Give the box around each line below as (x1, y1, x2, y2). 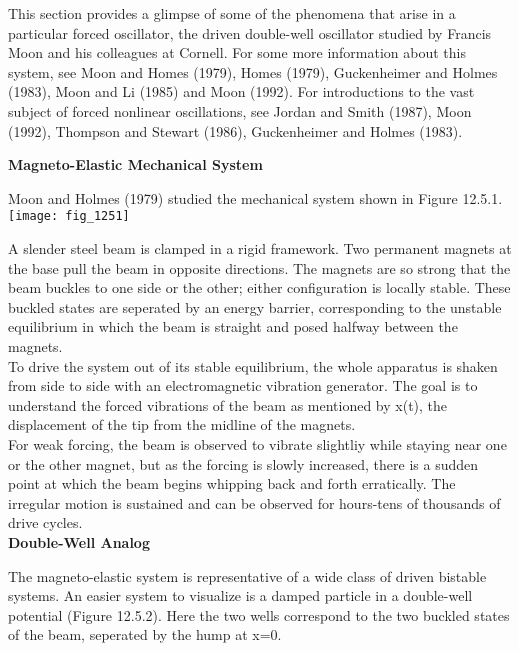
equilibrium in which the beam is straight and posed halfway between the (8, 316, 458, 337)
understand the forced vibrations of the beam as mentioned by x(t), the (8, 394, 448, 415)
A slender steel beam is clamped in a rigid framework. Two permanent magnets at (8, 238, 512, 258)
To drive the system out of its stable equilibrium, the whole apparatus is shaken (8, 355, 498, 376)
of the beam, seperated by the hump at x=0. (8, 624, 282, 645)
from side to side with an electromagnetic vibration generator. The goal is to (8, 375, 478, 396)
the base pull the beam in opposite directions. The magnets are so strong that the (8, 257, 511, 278)
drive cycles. (8, 512, 83, 533)
